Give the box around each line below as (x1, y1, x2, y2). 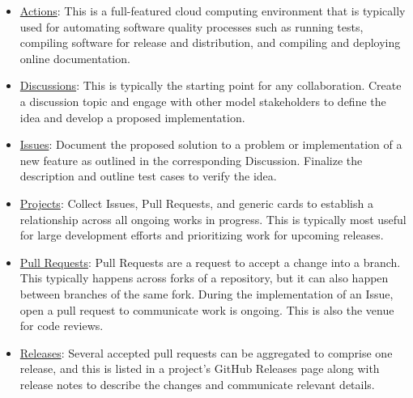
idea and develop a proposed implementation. (19, 108, 245, 125)
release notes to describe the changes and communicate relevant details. (19, 375, 375, 392)
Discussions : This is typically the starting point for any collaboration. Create (19, 77, 402, 94)
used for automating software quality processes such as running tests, (19, 18, 364, 35)
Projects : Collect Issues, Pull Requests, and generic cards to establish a (19, 194, 373, 211)
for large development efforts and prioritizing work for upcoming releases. (19, 227, 384, 243)
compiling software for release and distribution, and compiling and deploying (19, 34, 401, 51)
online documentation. (19, 49, 130, 66)
